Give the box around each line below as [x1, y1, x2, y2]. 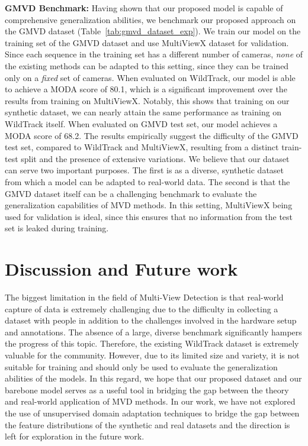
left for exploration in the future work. [5, 430, 145, 442]
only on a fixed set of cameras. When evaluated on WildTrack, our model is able [5, 71, 296, 83]
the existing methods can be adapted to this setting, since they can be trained [5, 59, 289, 72]
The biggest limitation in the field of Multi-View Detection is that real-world [5, 291, 284, 303]
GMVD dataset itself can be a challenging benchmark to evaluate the [5, 187, 257, 199]
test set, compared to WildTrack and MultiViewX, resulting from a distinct [5, 141, 279, 153]
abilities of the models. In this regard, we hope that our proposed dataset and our [5, 372, 302, 384]
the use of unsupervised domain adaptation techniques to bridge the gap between [5, 406, 300, 419]
